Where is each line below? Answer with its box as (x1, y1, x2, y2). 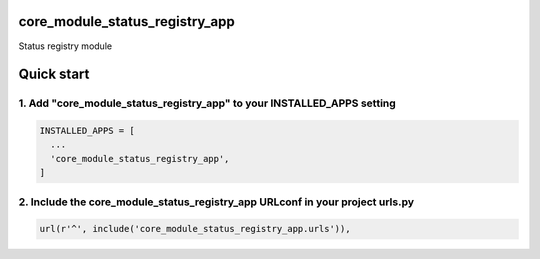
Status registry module (18, 40, 113, 52)
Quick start (18, 66, 90, 83)
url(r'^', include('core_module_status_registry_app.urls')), (39, 223, 351, 235)
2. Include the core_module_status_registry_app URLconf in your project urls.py (18, 195, 415, 209)
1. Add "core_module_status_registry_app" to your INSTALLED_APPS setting (18, 96, 397, 110)
